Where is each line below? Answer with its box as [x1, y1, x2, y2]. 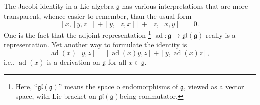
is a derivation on [47, 57, 100, 67]
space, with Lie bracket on [15, 91, 96, 101]
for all [108, 57, 127, 67]
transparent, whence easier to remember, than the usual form [4, 10, 192, 21]
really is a [206, 29, 236, 40]
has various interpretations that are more [122, 1, 248, 11]
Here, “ [15, 81, 38, 91]
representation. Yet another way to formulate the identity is [4, 39, 187, 50]
